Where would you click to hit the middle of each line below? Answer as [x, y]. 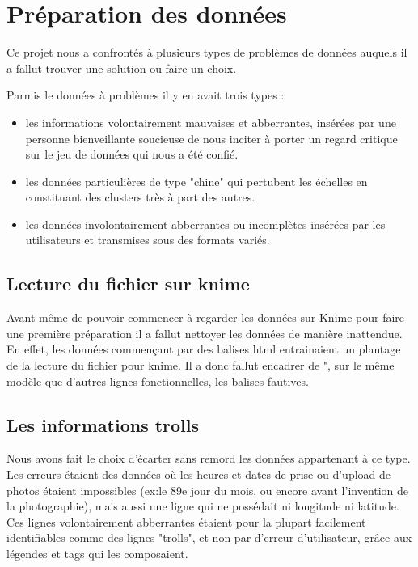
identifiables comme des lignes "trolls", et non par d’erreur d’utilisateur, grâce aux [209, 537]
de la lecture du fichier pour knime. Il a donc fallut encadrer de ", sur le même [201, 365]
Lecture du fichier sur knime [128, 283]
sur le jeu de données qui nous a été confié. [132, 154]
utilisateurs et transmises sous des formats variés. [148, 240]
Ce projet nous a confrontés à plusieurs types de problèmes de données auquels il [207, 52]
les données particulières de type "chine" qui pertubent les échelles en [196, 181]
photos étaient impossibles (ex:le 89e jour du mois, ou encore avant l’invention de [208, 490]
